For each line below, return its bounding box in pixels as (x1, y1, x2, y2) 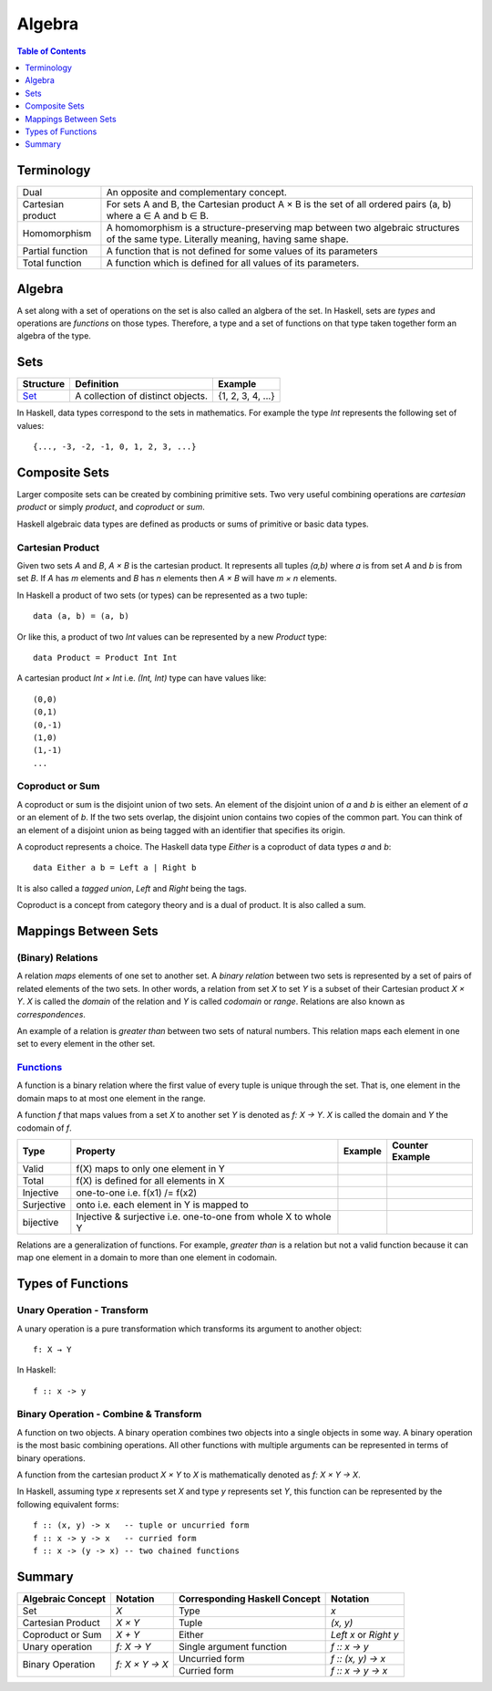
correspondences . (16, 1008, 87, 1019)
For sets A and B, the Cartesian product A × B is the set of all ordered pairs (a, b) (106, 198, 452, 211)
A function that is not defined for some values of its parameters (106, 245, 378, 257)
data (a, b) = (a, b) (33, 611, 129, 621)
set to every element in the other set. (16, 1039, 156, 1049)
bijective (22, 1216, 59, 1228)
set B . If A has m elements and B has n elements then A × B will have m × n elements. (16, 573, 337, 584)
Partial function (22, 245, 88, 257)
